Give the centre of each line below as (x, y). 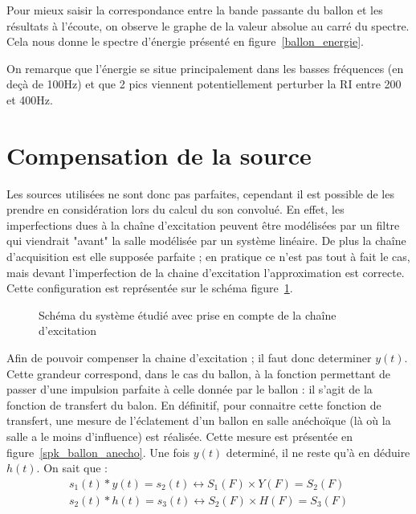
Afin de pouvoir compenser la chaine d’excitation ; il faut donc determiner (189, 358)
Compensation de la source (159, 155)
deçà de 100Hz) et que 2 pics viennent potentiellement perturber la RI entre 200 (204, 84)
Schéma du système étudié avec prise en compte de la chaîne (188, 314)
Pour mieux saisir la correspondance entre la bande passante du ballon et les (195, 10)
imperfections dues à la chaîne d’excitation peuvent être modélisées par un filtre (203, 224)
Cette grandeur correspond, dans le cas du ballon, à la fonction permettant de (199, 373)
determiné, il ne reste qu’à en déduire (318, 452)
